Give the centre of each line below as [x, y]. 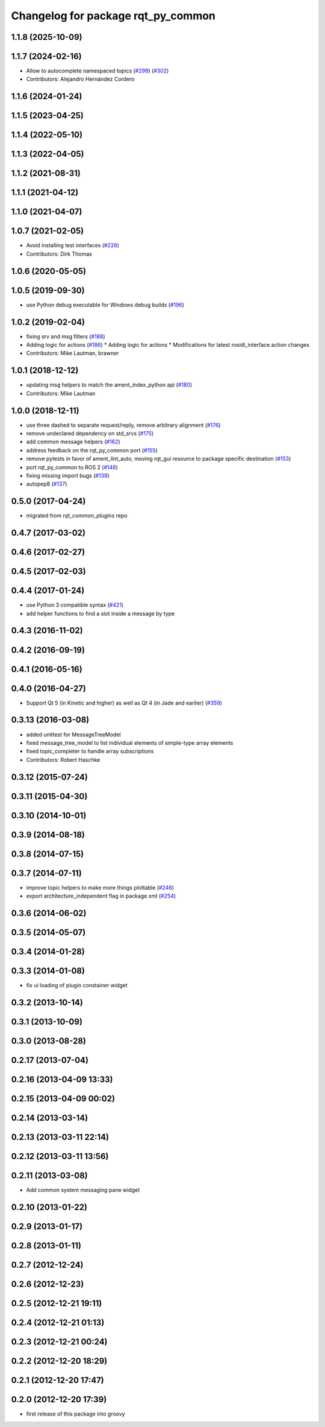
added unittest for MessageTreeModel [73, 734]
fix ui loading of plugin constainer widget [77, 986]
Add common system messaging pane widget [83, 1190]
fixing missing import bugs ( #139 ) [68, 476]
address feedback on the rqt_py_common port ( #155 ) [92, 450]
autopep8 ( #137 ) [47, 484]
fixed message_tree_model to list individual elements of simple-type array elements [130, 742]
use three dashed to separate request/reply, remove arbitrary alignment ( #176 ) [123, 425]
